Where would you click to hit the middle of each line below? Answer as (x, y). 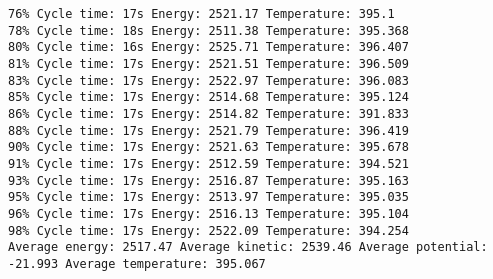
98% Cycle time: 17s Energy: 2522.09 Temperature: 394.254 (208, 230)
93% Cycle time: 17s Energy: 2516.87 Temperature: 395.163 (208, 180)
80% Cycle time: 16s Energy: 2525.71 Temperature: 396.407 (208, 47)
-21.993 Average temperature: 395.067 (137, 263)
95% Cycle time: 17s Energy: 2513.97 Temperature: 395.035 (208, 197)
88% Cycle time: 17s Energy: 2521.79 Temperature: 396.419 (208, 130)
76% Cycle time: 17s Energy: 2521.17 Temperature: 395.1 (201, 14)
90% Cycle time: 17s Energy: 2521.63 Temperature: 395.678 (208, 147)
